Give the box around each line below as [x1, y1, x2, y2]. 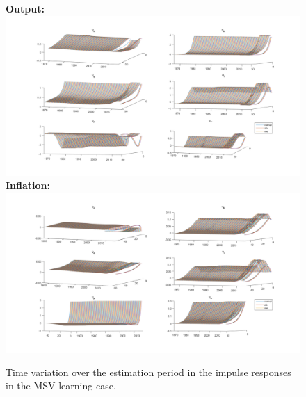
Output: [6, 1, 45, 15]
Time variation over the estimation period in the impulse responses [6, 364, 291, 379]
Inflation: [6, 178, 51, 193]
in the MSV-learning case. [6, 378, 116, 393]
